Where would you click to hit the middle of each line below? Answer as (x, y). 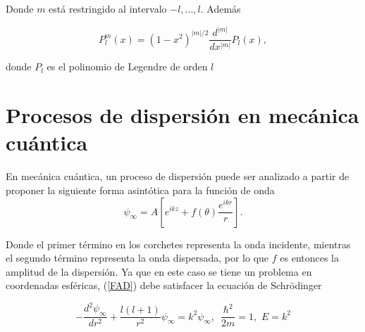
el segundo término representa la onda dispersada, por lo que (137, 258)
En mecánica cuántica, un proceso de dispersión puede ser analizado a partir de (178, 176)
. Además (221, 8)
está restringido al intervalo (108, 8)
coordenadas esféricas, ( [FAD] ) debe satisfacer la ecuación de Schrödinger (164, 285)
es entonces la (310, 258)
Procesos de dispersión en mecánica (182, 115)
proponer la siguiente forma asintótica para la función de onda (140, 190)
